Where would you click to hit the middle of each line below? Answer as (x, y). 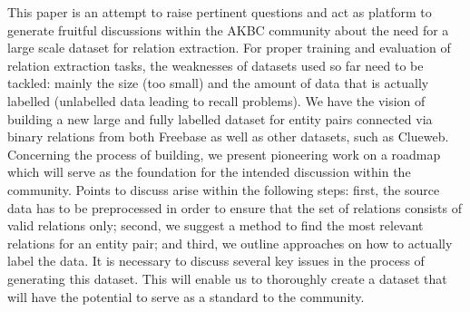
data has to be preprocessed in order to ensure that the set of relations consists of (235, 207)
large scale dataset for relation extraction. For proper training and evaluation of (229, 48)
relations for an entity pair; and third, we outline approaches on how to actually (230, 243)
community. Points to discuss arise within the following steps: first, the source (224, 189)
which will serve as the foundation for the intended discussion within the (209, 172)
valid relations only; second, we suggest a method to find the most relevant (215, 225)
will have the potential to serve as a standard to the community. (186, 296)
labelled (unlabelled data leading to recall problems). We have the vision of (216, 100)
